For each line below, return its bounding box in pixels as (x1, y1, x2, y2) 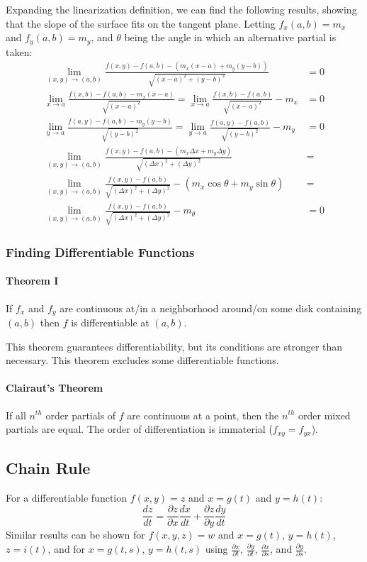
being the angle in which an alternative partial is (124, 30, 337, 45)
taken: (6, 44, 33, 59)
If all (6, 407, 26, 422)
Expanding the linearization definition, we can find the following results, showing (6, 2, 357, 16)
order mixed (298, 407, 351, 422)
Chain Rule (6, 456, 91, 478)
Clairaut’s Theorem (6, 380, 103, 395)
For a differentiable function (6, 490, 128, 505)
